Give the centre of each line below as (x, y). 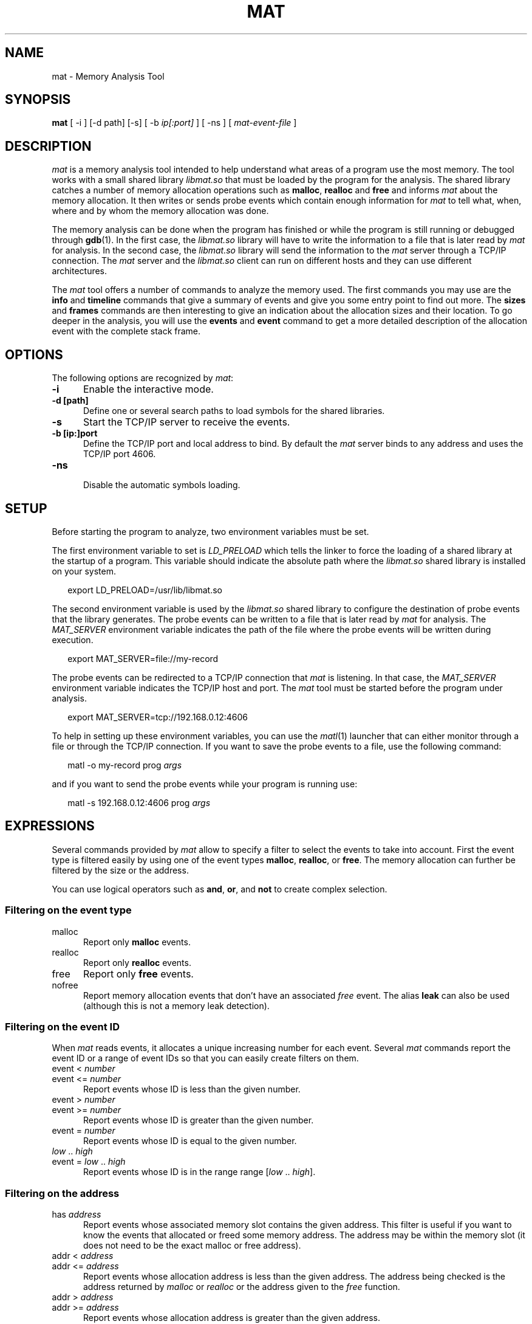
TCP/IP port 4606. (120, 454)
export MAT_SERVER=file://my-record (143, 658)
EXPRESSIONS (50, 826)
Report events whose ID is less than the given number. (192, 1089)
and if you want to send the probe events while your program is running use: (205, 784)
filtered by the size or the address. (120, 870)
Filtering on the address (62, 1193)
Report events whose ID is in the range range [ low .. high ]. (199, 1172)
